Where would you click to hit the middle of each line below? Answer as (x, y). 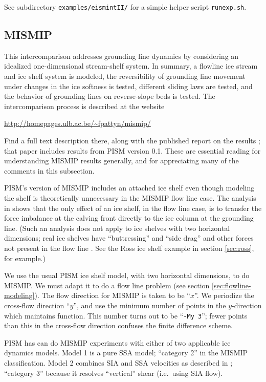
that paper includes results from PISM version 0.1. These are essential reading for (132, 150)
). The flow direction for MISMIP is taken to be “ (112, 295)
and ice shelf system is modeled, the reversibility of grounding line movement (125, 76)
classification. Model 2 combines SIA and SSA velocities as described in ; (118, 362)
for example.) (25, 258)
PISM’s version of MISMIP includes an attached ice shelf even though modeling (129, 188)
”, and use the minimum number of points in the (150, 305)
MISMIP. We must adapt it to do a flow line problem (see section (107, 285)
